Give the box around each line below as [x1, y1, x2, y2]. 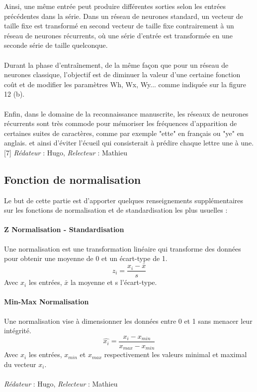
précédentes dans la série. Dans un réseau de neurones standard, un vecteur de [4, 10, 243, 21]
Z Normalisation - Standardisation [4, 224, 124, 235]
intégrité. [4, 325, 31, 336]
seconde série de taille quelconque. [4, 40, 108, 50]
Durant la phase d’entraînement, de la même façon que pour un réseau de [4, 59, 229, 70]
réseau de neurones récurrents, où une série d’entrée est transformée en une [4, 30, 233, 40]
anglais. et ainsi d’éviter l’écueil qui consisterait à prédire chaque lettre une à [4, 137, 239, 148]
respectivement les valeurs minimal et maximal [104, 349, 247, 360]
